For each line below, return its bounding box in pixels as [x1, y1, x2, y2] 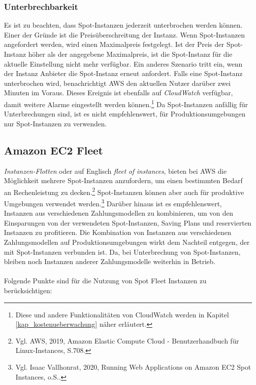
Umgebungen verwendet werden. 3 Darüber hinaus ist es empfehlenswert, [4, 197, 222, 208]
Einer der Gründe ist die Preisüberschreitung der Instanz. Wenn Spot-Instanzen [4, 29, 245, 39]
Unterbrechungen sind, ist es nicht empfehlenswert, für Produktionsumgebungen [4, 109, 246, 119]
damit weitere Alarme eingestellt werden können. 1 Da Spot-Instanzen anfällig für [4, 97, 248, 109]
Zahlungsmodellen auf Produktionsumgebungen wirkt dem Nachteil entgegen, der [4, 237, 250, 247]
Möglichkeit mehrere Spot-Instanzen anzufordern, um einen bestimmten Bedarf [4, 175, 243, 186]
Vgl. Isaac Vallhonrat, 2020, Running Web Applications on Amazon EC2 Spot [15, 362, 251, 372]
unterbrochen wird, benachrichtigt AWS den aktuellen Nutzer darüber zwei [4, 77, 231, 88]
